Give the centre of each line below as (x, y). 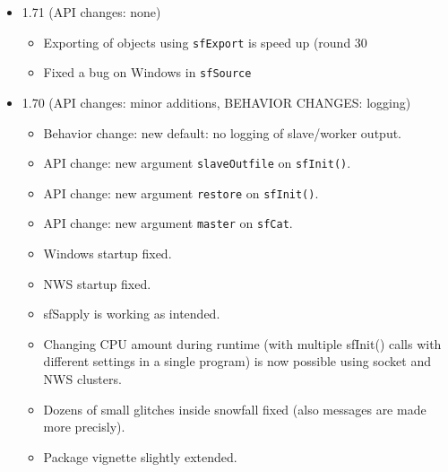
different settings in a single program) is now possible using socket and (237, 361)
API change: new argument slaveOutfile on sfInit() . (197, 163)
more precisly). (84, 427)
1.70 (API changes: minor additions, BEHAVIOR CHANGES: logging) (216, 102)
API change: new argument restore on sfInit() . (181, 192)
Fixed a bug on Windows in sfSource (147, 72)
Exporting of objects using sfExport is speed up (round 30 (205, 42)
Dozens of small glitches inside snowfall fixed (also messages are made (235, 409)
